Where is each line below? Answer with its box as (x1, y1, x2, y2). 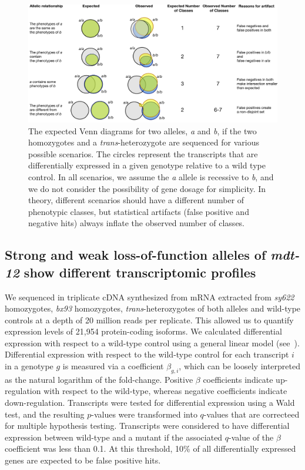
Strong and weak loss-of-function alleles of (5, 246, 266, 264)
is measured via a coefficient (62, 360, 164, 372)
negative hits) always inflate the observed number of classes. (28, 217, 245, 229)
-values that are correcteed (203, 408, 300, 420)
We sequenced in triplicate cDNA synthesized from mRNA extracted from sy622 (5, 290, 294, 303)
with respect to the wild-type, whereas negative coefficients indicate (43, 385, 287, 397)
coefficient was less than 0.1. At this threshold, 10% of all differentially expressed (5, 442, 296, 455)
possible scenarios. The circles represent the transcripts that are (28, 147, 258, 160)
